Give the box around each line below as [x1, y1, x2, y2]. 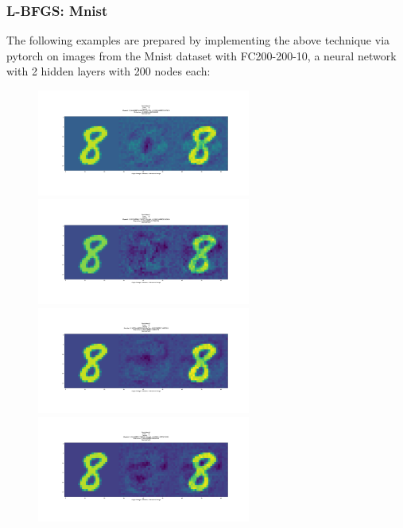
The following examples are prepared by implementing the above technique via [6, 32, 390, 48]
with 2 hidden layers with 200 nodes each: [6, 63, 211, 79]
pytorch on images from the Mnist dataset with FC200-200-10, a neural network [6, 47, 397, 64]
